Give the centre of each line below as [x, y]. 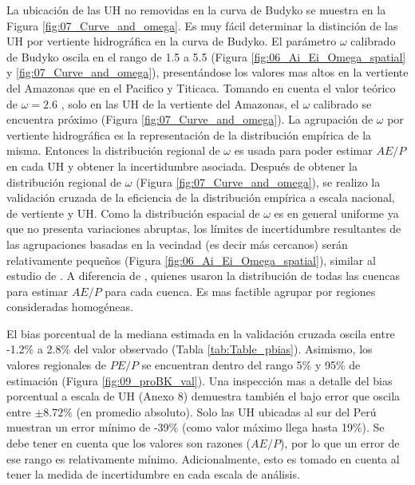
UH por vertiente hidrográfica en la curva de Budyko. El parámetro [172, 41]
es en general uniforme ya [336, 213]
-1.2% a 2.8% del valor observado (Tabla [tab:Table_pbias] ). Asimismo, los [190, 349]
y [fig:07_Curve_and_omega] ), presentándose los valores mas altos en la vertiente [207, 72]
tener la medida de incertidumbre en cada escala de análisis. [153, 474]
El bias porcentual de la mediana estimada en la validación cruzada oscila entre [201, 333]
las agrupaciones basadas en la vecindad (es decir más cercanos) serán [177, 244]
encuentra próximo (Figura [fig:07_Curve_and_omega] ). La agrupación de [190, 119]
